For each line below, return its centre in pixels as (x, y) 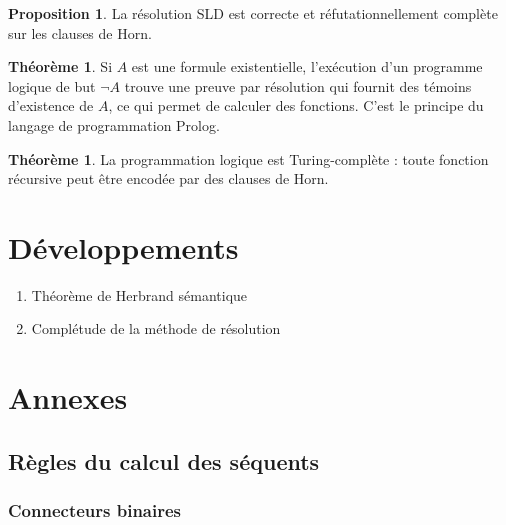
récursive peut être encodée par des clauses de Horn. (168, 178)
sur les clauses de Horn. (80, 32)
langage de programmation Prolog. (114, 124)
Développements (123, 246)
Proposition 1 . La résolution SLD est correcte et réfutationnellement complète (253, 13)
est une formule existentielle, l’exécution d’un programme (307, 66)
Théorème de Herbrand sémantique (139, 294)
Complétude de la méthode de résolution (156, 328)
